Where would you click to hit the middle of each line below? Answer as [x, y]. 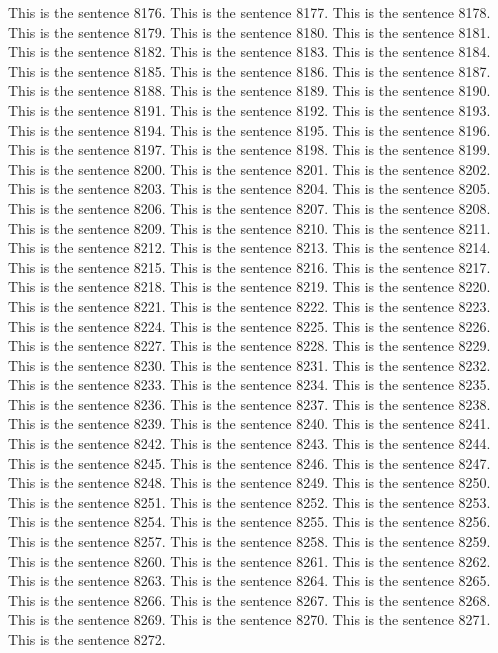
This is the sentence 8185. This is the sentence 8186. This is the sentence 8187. [249, 70]
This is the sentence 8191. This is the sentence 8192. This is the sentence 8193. [249, 109]
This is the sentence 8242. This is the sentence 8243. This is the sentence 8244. [249, 443]
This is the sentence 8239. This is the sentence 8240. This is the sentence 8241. [249, 423]
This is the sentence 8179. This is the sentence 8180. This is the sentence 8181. [249, 31]
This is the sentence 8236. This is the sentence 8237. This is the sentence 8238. [249, 403]
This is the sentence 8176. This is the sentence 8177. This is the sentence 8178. [249, 12]
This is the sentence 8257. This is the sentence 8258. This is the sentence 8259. [249, 541]
